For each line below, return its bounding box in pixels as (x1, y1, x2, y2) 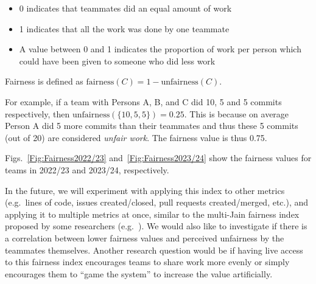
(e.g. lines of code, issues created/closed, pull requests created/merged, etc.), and (5, 196, 309, 209)
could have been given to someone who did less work (19, 54, 216, 67)
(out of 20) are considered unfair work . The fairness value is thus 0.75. (5, 131, 267, 144)
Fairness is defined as (5, 75, 83, 88)
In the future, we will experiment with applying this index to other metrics (5, 184, 285, 196)
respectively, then (5, 107, 70, 120)
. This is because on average (184, 107, 289, 120)
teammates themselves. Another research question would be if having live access (5, 243, 303, 256)
